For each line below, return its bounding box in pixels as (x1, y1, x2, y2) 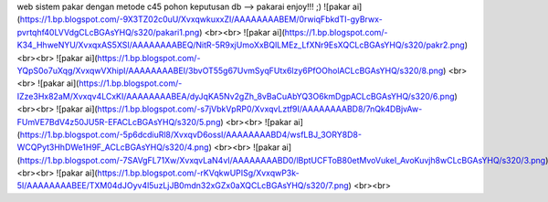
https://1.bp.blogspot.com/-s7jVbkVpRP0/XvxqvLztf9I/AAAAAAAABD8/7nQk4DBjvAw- (97, 103, 423, 114)
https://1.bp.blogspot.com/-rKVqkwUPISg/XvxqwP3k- (97, 167, 300, 178)
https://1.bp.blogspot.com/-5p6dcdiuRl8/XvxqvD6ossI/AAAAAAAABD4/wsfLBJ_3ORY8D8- (19, 129, 363, 140)
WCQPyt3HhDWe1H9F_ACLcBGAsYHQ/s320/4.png (16, 142, 209, 153)
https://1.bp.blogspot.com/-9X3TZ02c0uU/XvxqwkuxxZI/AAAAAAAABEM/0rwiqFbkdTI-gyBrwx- (19, 14, 383, 25)
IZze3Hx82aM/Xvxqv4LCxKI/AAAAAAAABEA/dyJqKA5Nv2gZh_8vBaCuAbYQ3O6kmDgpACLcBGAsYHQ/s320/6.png (16, 90, 455, 101)
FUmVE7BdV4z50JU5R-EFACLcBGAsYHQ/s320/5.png (16, 116, 221, 127)
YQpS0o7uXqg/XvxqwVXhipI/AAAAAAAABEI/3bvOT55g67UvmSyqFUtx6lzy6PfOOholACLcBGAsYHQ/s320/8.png (16, 65, 444, 76)
